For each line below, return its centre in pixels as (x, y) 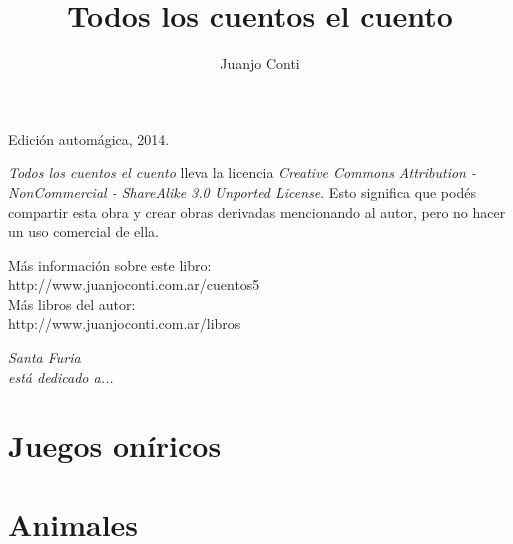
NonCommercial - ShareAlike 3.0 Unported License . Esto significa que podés (242, 191)
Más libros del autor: (72, 303)
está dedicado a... (61, 376)
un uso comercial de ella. (83, 231)
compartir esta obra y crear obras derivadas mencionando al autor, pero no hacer (257, 211)
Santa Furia (44, 357)
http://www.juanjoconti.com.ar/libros (124, 323)
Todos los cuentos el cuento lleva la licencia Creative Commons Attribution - (242, 172)
